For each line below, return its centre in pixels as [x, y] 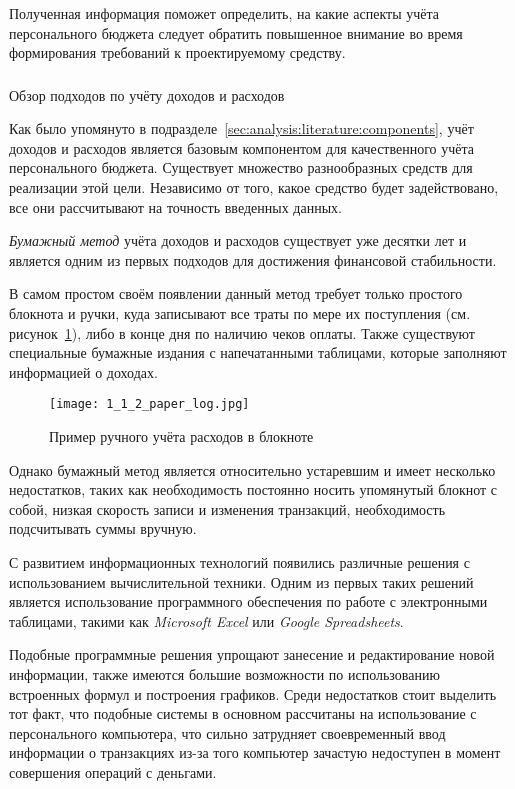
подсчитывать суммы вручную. [103, 528]
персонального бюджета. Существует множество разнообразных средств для [241, 167]
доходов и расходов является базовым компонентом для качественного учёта [242, 147]
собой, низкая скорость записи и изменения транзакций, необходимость [227, 508]
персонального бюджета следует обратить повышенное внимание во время [236, 32]
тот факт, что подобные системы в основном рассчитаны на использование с [243, 713]
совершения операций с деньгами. [113, 771]
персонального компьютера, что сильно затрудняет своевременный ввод [227, 732]
